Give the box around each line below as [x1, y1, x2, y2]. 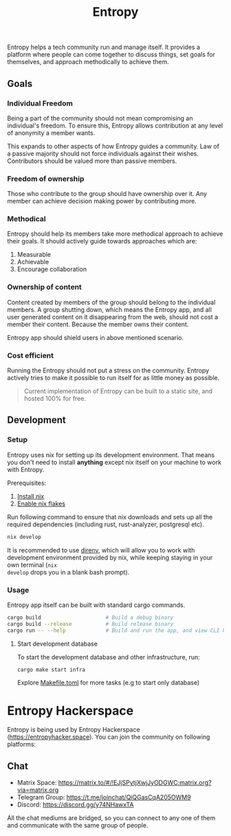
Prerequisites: [7, 479, 47, 487]
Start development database [16, 639, 98, 648]
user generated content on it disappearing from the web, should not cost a [7, 312, 219, 321]
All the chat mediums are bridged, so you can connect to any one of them [7, 814, 216, 822]
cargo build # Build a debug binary [7, 614, 174, 621]
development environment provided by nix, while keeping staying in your [7, 553, 213, 561]
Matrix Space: [16, 779, 57, 787]
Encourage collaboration [16, 265, 87, 273]
